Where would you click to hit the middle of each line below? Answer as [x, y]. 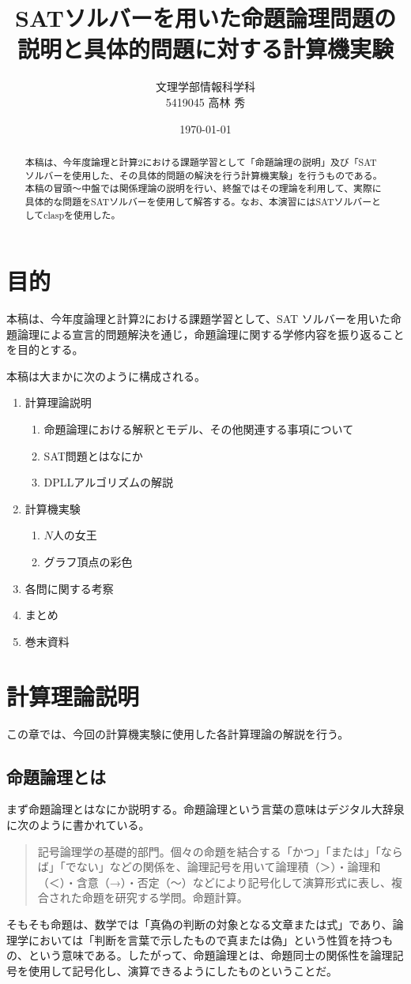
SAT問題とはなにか [93, 455]
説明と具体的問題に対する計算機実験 [205, 49]
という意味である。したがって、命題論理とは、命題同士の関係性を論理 [210, 955]
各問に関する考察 [69, 588]
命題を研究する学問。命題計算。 [165, 898]
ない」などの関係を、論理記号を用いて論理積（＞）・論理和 [228, 867]
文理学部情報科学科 [205, 86]
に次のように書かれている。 [78, 824]
